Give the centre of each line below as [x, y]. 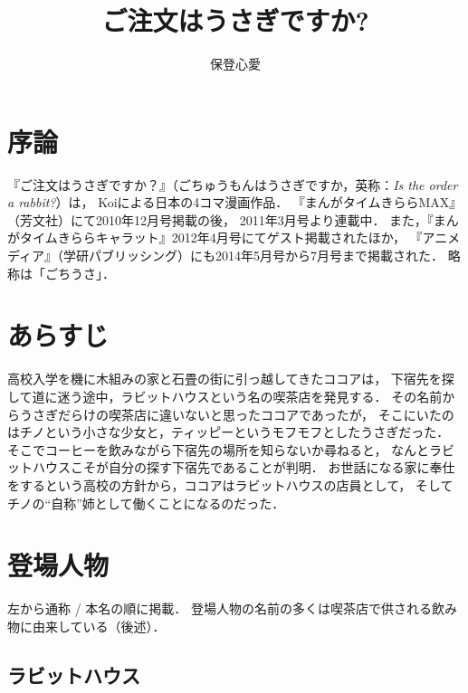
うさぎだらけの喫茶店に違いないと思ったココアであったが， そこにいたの [237, 414]
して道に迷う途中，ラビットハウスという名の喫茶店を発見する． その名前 [225, 396]
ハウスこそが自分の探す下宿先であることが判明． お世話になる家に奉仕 [244, 467]
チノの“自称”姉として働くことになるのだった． [146, 503]
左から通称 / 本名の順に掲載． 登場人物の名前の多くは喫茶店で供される [220, 608]
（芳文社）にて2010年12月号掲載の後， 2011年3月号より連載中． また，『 [220, 219]
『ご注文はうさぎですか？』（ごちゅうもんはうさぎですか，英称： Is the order [233, 184]
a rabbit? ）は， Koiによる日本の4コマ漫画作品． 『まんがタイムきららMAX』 [235, 202]
